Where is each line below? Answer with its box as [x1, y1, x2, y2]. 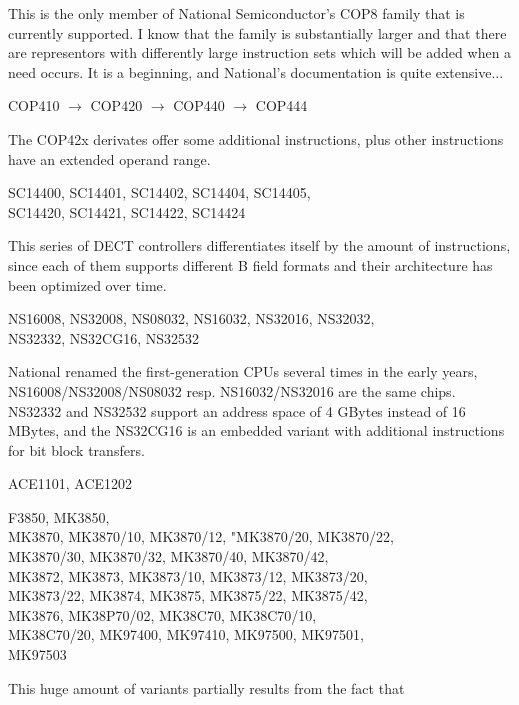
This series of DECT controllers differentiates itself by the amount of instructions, [8, 235, 511, 256]
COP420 [90, 95, 143, 116]
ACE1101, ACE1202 [8, 473, 133, 494]
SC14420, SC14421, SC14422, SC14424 [8, 201, 246, 222]
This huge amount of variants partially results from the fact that [8, 677, 405, 698]
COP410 [8, 95, 60, 116]
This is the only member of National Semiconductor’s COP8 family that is [8, 3, 465, 23]
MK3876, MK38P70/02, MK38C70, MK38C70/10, [8, 604, 317, 625]
